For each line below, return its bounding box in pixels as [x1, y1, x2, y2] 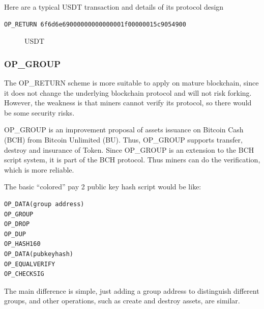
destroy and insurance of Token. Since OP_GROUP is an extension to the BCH [4, 144, 254, 155]
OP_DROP [4, 220, 30, 228]
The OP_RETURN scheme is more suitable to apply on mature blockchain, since [4, 77, 259, 88]
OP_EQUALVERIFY [4, 260, 55, 268]
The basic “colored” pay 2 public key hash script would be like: [4, 181, 201, 192]
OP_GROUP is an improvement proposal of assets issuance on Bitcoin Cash [4, 124, 244, 135]
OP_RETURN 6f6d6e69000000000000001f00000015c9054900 [4, 20, 186, 28]
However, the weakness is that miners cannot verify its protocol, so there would [4, 97, 252, 108]
